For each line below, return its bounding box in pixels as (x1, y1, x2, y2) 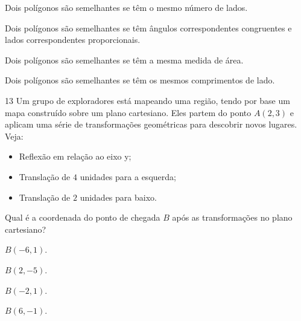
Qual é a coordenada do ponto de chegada (5, 211, 160, 224)
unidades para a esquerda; (80, 170, 176, 183)
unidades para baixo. (80, 190, 157, 203)
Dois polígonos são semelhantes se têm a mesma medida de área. (5, 53, 244, 66)
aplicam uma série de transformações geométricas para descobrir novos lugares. (5, 118, 297, 131)
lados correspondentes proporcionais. (5, 33, 141, 46)
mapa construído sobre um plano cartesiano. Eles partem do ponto (5, 106, 252, 118)
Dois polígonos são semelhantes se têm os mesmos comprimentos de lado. (5, 74, 275, 86)
